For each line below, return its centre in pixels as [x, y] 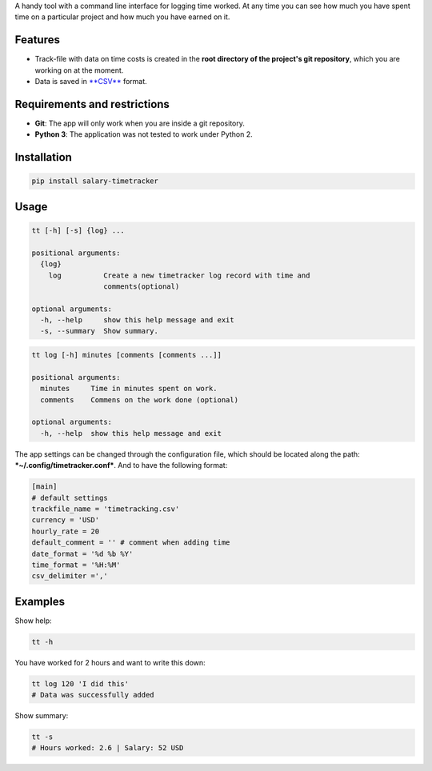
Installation [43, 157]
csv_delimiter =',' [70, 576]
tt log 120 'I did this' [80, 683]
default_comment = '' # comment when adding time [131, 543]
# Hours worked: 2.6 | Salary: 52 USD [108, 748]
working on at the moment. [79, 70]
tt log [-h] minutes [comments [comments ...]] [126, 355]
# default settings [70, 497]
